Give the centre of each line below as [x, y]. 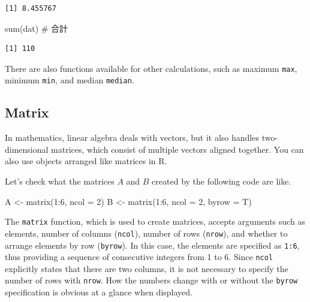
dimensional [27, 149]
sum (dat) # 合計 [37, 28]
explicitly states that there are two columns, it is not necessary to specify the [147, 268]
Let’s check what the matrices [60, 181]
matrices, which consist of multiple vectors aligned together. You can [177, 149]
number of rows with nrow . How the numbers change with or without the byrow [151, 280]
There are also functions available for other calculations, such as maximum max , [151, 68]
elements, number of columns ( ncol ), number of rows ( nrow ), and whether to [146, 233]
